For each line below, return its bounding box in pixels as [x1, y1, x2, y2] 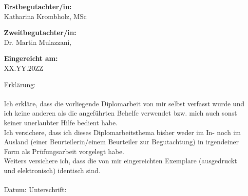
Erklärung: [4, 79, 36, 89]
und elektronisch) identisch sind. [4, 165, 100, 175]
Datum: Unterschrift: [4, 184, 67, 195]
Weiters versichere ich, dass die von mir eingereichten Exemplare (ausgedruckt [4, 156, 237, 166]
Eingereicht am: [4, 53, 58, 63]
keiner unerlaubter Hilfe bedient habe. [4, 117, 118, 127]
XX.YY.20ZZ [4, 62, 43, 73]
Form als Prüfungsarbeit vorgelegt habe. [4, 146, 124, 156]
